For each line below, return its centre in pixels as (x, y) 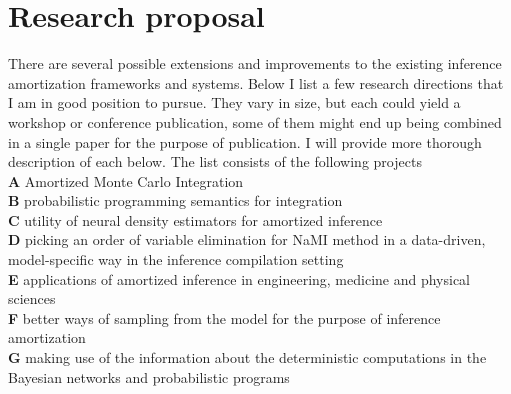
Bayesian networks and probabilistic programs (149, 376)
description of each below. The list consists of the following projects (215, 161)
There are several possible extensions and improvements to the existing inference (255, 63)
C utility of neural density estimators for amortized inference (195, 219)
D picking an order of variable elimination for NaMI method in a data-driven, (247, 239)
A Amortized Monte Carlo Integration (126, 180)
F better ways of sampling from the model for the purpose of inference (224, 317)
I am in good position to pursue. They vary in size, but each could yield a (234, 102)
